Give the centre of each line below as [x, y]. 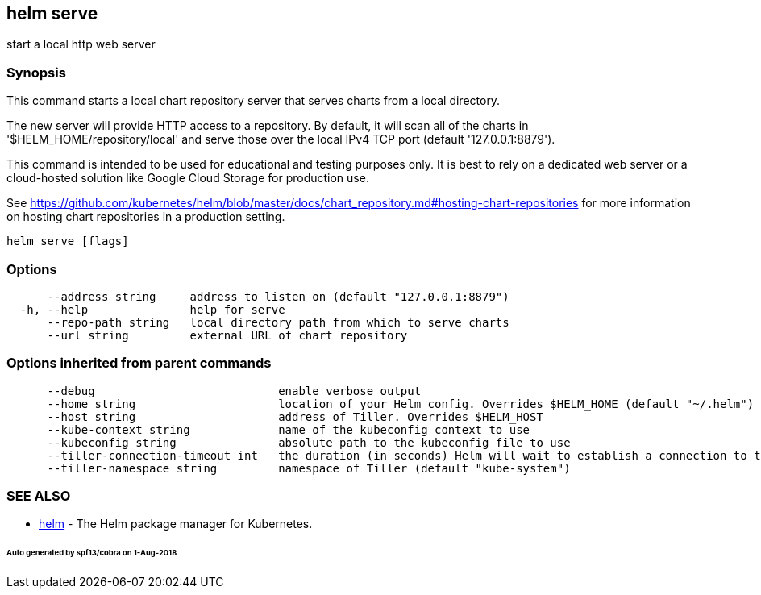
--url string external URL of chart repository [227, 335]
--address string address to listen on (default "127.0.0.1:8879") [278, 296]
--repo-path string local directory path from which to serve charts [278, 322]
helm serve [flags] [68, 241]
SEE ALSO [39, 496]
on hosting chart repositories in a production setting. [146, 217]
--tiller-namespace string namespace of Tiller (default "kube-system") [309, 468]
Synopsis [36, 72]
